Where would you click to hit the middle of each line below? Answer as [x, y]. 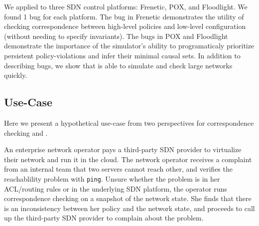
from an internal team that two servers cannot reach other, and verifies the [118, 169]
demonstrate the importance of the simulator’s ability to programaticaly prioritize [129, 46]
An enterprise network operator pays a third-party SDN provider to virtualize [123, 149]
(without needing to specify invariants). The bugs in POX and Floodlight [116, 36]
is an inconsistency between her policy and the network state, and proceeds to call [129, 208]
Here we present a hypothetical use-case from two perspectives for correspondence [129, 122]
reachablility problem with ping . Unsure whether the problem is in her [112, 178]
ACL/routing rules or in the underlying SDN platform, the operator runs [116, 188]
